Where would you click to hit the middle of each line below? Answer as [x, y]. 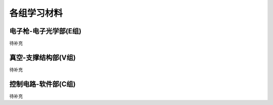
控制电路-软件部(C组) [42, 84]
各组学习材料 [36, 13]
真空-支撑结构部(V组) [42, 57]
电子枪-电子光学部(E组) [45, 31]
